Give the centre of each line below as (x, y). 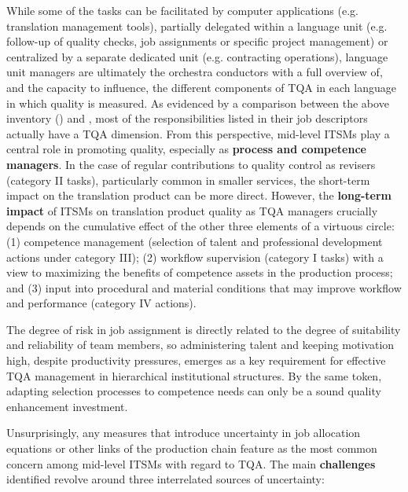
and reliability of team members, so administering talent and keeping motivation (200, 345)
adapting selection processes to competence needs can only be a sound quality (194, 391)
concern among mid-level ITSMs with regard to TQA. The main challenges (191, 463)
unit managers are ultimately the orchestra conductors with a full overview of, (195, 72)
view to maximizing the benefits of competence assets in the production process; (200, 272)
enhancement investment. (67, 406)
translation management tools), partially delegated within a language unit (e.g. (197, 26)
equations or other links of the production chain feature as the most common (192, 448)
